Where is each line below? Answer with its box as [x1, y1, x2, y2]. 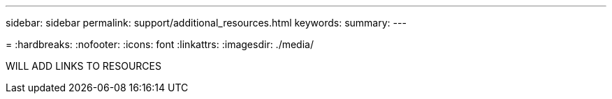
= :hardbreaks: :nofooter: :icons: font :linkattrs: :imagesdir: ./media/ [6, 38, 314, 50]
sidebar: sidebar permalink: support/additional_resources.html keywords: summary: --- [6, 17, 407, 29]
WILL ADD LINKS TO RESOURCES [6, 60, 161, 72]
